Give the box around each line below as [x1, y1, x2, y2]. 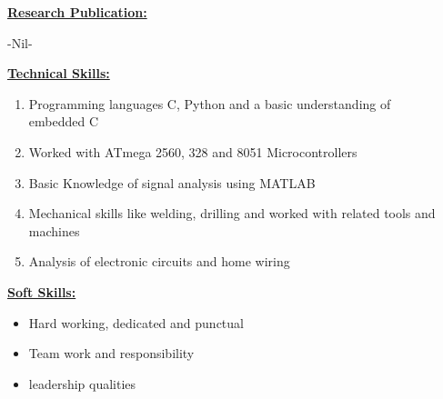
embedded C [28, 112, 99, 131]
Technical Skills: [7, 64, 110, 83]
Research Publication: [7, 3, 147, 21]
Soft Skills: [7, 282, 76, 301]
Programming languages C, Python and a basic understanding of [28, 94, 391, 113]
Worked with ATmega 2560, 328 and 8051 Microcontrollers [28, 142, 357, 161]
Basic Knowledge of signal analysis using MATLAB [28, 173, 316, 192]
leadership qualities [28, 374, 136, 393]
